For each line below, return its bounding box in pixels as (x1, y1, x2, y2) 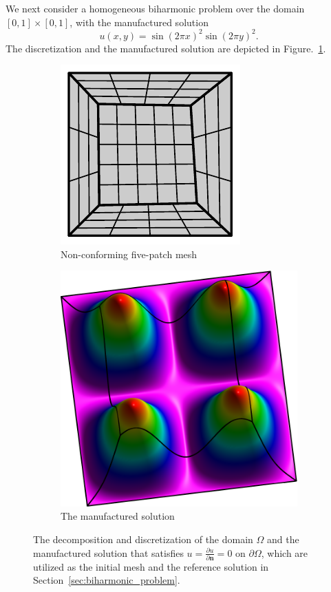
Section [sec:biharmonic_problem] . (33, 573, 180, 587)
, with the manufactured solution (70, 14, 209, 29)
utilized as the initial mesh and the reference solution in (33, 559, 269, 573)
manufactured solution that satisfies (33, 545, 184, 560)
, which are (261, 545, 308, 560)
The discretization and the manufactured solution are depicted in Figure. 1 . (6, 41, 326, 55)
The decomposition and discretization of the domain (33, 531, 253, 546)
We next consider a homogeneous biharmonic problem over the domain (6, 1, 305, 15)
